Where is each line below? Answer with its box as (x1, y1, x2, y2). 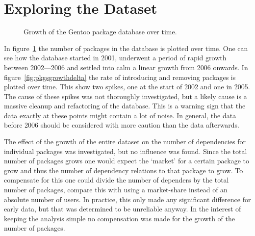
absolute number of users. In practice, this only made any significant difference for (4, 194, 251, 204)
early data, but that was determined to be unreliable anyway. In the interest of (4, 204, 241, 214)
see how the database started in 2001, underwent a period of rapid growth (4, 52, 227, 63)
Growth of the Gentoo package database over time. (24, 26, 177, 37)
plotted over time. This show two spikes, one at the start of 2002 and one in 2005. (4, 81, 250, 92)
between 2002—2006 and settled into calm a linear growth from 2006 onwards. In (4, 62, 248, 72)
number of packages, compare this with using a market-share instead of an (4, 184, 228, 195)
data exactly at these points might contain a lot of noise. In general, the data (4, 110, 236, 120)
